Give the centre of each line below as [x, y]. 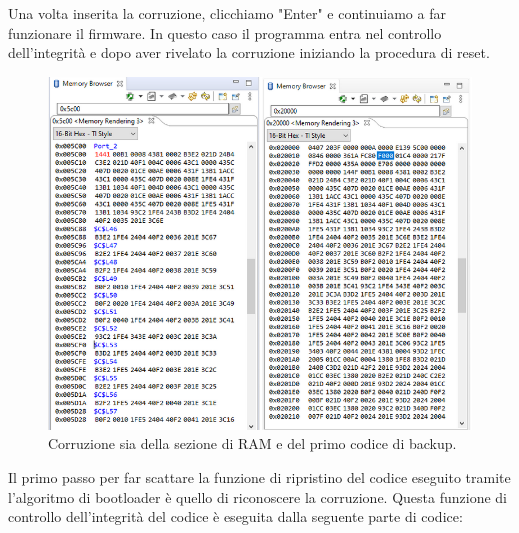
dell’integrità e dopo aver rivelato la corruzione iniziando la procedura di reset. [249, 52]
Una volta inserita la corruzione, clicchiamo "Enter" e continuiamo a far [227, 13]
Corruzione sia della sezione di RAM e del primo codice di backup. [252, 443]
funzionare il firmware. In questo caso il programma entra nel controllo [225, 32]
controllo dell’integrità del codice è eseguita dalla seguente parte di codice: [235, 516]
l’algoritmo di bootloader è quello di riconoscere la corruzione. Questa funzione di [257, 496]
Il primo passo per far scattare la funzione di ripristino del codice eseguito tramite [259, 477]
